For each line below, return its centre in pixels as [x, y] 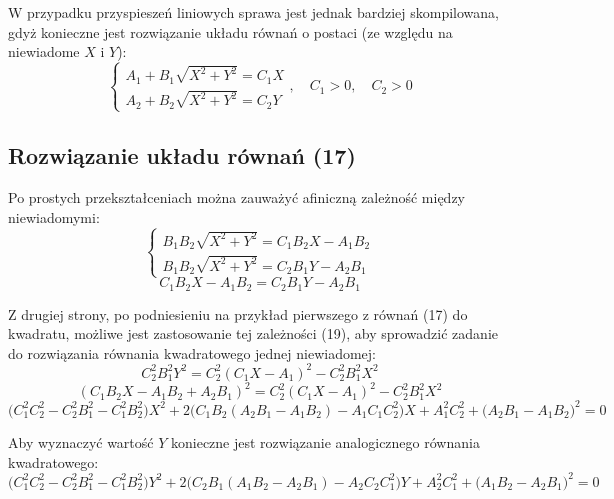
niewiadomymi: [54, 216]
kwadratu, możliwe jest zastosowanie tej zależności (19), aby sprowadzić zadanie [253, 333]
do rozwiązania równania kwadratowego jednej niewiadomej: [192, 352]
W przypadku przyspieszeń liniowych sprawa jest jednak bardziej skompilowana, [253, 12]
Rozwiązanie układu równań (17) [182, 155]
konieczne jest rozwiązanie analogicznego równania [325, 441]
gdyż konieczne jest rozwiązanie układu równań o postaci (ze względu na [230, 31]
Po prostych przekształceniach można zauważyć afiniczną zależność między [237, 197]
